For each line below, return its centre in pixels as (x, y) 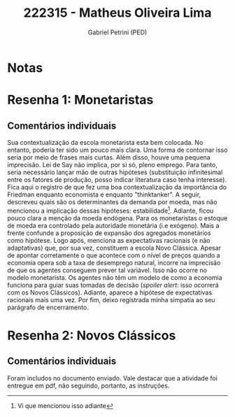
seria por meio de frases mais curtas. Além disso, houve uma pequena (109, 157)
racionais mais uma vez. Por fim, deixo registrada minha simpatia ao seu (111, 299)
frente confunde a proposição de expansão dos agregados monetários (109, 233)
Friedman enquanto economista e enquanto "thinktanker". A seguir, (104, 195)
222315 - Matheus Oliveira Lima (117, 13)
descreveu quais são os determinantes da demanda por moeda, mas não (112, 202)
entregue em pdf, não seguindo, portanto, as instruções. (88, 386)
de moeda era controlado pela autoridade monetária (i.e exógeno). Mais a (113, 225)
